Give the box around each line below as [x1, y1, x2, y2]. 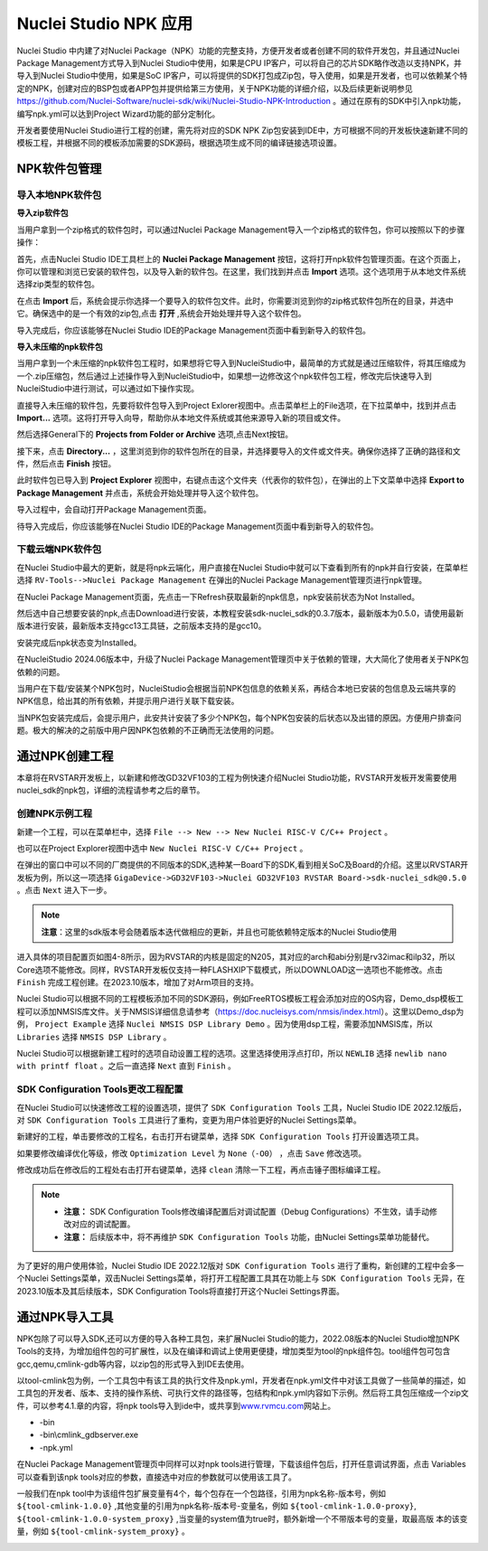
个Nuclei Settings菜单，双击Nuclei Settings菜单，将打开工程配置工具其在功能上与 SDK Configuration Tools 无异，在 [16, 1273, 465, 1283]
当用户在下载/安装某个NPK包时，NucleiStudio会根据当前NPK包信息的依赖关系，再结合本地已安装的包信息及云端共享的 [16, 682, 456, 693]
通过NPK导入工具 [16, 1309, 114, 1324]
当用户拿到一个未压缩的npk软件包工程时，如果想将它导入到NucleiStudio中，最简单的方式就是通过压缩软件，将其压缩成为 [16, 358, 466, 369]
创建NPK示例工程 [16, 807, 92, 820]
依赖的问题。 [16, 666, 65, 677]
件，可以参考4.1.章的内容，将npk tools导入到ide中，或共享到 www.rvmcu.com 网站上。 [16, 1400, 336, 1411]
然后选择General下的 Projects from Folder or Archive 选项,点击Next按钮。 [16, 429, 294, 440]
